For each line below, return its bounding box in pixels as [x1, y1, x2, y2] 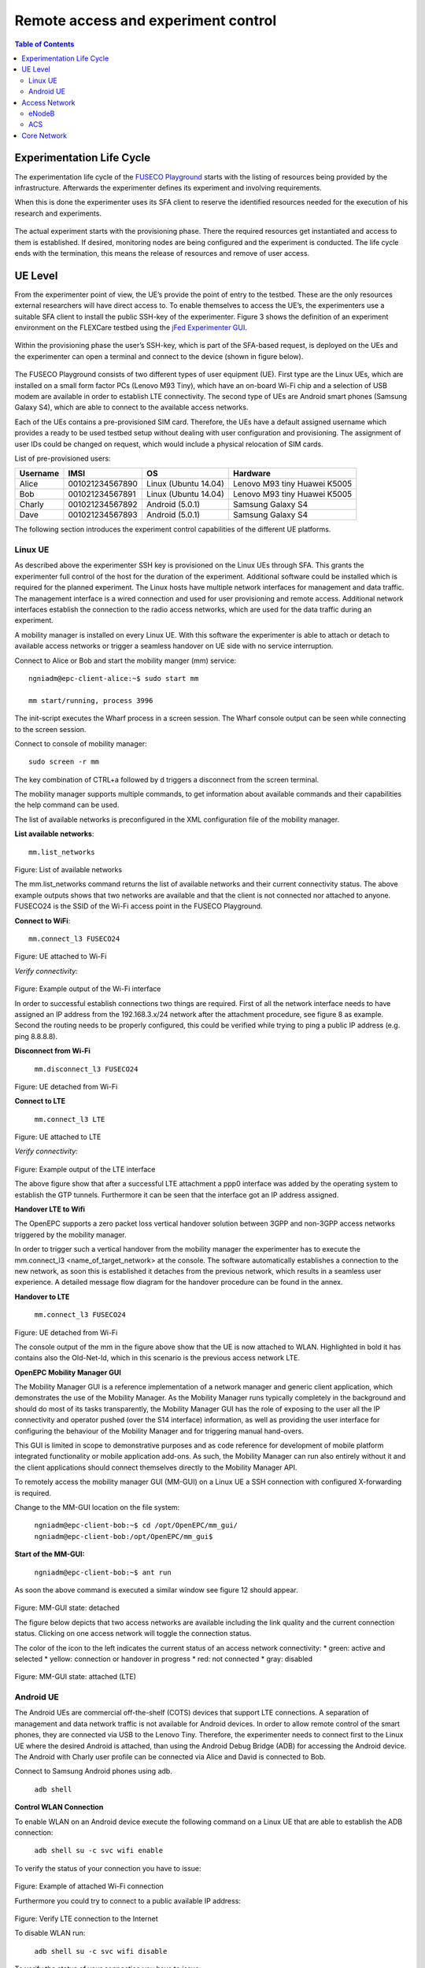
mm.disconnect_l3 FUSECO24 [34, 1064, 139, 1074]
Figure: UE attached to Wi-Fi [14, 952, 107, 961]
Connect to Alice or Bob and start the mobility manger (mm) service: [14, 656, 236, 665]
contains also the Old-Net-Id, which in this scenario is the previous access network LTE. [14, 1353, 301, 1363]
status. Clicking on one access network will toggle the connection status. [14, 1629, 252, 1638]
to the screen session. [14, 724, 87, 734]
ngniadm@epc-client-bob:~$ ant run [34, 1567, 172, 1577]
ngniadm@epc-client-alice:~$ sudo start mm [28, 674, 199, 683]
